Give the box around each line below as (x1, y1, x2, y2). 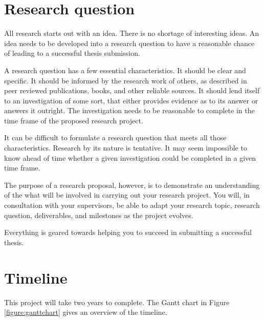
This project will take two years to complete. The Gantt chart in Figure (4, 296, 230, 307)
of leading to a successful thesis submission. (4, 48, 140, 58)
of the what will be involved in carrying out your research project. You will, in (4, 189, 250, 200)
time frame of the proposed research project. (4, 115, 143, 125)
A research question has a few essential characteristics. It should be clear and (4, 65, 246, 75)
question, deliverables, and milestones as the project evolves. (4, 209, 193, 220)
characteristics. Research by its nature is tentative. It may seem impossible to (4, 142, 247, 153)
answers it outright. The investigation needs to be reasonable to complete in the (4, 105, 255, 116)
